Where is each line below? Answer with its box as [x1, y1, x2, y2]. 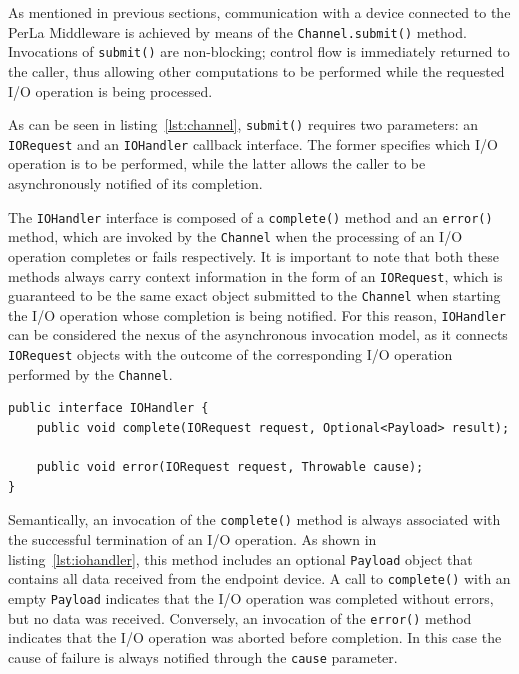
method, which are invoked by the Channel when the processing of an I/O [8, 226, 463, 247]
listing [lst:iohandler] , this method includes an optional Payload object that [8, 548, 473, 569]
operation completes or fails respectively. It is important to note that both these [8, 245, 499, 266]
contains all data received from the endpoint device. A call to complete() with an [8, 568, 511, 589]
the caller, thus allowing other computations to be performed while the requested [8, 60, 505, 81]
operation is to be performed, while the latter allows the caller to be [8, 153, 426, 174]
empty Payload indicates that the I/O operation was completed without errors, [8, 587, 494, 608]
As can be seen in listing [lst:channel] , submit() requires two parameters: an [8, 114, 479, 135]
